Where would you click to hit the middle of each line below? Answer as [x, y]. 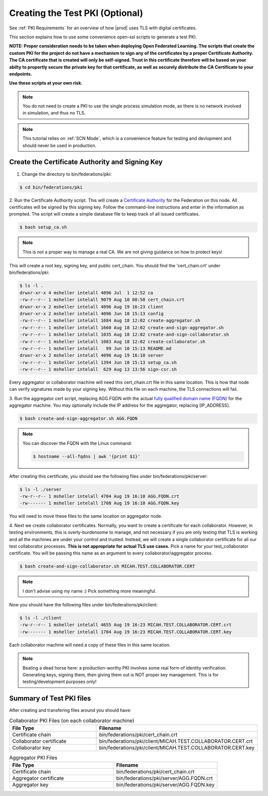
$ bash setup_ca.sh [43, 227]
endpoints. [21, 74]
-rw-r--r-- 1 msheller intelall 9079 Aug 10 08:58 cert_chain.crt [102, 300]
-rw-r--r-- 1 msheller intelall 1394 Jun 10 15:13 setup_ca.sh [98, 362]
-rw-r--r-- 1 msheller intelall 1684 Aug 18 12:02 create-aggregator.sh [110, 321]
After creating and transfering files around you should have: [70, 710]
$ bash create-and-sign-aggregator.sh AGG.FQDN [78, 419]
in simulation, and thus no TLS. [54, 113]
